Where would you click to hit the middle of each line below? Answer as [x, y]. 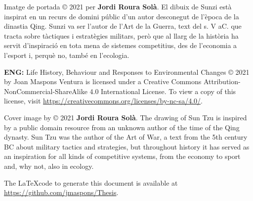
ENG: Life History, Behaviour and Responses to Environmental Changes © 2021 [127, 72]
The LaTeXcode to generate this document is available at [91, 182]
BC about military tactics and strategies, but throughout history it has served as [127, 146]
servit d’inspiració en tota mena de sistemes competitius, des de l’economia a [121, 45]
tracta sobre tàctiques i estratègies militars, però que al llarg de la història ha [121, 35]
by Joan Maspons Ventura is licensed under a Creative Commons [103, 81]
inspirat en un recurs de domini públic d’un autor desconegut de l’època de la [122, 16]
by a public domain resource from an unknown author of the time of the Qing [122, 127]
